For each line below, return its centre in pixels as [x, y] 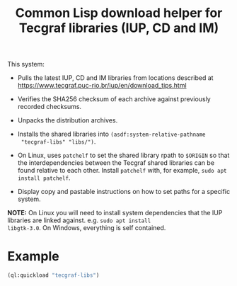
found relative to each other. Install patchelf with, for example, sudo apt [122, 171]
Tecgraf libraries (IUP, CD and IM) [119, 28]
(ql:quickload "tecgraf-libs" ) [53, 275]
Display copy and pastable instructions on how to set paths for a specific [124, 192]
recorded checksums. [50, 107]
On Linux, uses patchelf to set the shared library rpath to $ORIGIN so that [123, 155]
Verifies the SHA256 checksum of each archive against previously [114, 99]
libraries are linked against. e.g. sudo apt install [79, 220]
